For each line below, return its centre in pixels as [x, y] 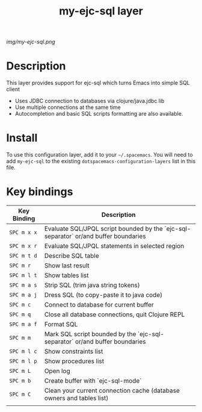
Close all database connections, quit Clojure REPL [115, 314]
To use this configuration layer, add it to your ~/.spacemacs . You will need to [100, 155]
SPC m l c [23, 351]
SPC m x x [23, 232]
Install [22, 138]
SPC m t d [23, 256]
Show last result [67, 265]
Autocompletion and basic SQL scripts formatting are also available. [99, 114]
